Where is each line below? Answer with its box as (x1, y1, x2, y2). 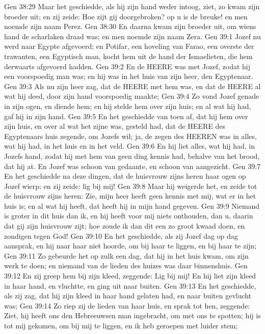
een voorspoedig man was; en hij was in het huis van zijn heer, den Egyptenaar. (4, 71, 253, 81)
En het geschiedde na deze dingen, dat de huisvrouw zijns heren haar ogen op (4, 171, 246, 181)
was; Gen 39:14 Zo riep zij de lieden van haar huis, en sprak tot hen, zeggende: (4, 300, 250, 311)
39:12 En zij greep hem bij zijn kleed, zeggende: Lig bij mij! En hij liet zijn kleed (4, 270, 256, 281)
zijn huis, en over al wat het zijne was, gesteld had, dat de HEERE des (4, 121, 225, 131)
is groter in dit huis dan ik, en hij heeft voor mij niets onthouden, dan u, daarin (4, 210, 253, 221)
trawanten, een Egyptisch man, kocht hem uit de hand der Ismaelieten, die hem (4, 50, 253, 61)
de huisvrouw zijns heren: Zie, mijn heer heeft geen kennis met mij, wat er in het (4, 190, 256, 201)
